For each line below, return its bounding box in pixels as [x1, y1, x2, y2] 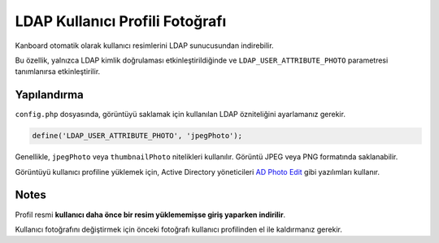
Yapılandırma [15, 88, 85, 102]
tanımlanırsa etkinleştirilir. [15, 67, 101, 76]
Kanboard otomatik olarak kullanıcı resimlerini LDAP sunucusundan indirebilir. [15, 41, 274, 50]
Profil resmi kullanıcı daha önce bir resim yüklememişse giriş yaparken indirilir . [15, 210, 286, 219]
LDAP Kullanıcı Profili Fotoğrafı [15, 12, 227, 30]
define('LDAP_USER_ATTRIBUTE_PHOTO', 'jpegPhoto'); [32, 131, 243, 141]
